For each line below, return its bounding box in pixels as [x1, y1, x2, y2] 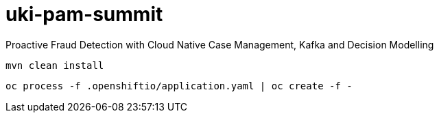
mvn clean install [5, 59, 104, 71]
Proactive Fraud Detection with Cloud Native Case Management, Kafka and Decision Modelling [5, 38, 434, 50]
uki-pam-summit [5, 3, 163, 26]
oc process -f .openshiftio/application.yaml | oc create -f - [5, 80, 353, 91]
